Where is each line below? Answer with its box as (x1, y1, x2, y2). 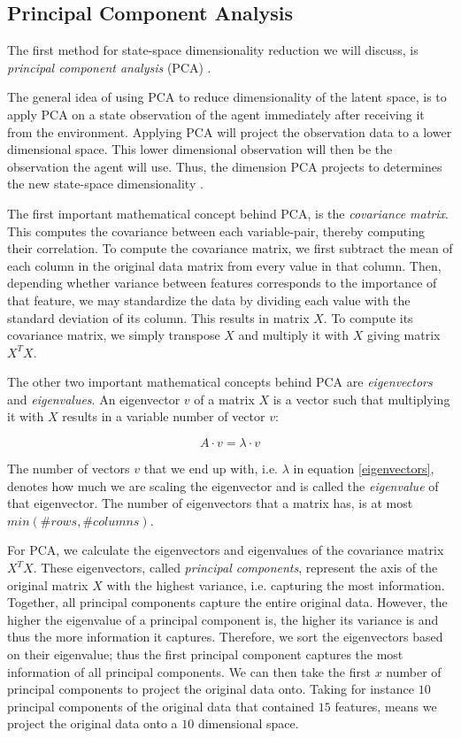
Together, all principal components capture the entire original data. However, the (7, 593, 448, 611)
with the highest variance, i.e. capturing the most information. (106, 575, 445, 594)
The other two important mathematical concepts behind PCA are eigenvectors (7, 373, 433, 391)
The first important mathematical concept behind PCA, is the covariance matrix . (7, 204, 449, 222)
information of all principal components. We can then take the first (7, 662, 371, 680)
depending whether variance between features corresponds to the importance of (7, 273, 437, 292)
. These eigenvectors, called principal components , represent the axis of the (33, 558, 438, 577)
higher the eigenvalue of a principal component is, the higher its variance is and (7, 610, 439, 628)
